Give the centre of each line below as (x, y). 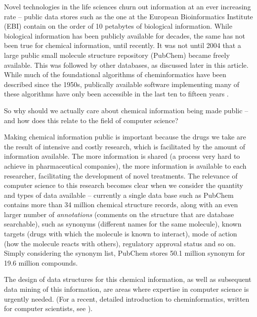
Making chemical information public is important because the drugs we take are (125, 137)
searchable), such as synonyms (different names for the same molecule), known (123, 224)
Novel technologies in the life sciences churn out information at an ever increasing (128, 6)
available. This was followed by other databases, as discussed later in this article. (126, 65)
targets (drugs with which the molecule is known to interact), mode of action (121, 234)
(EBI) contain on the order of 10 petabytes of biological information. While (118, 26)
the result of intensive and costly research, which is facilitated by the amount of (125, 146)
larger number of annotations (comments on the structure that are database (119, 214)
